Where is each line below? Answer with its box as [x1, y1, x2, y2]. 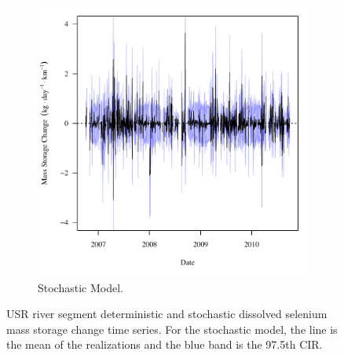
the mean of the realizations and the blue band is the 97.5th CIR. [6, 336, 323, 353]
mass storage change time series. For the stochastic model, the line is [6, 320, 338, 337]
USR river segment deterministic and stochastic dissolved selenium [6, 306, 328, 322]
